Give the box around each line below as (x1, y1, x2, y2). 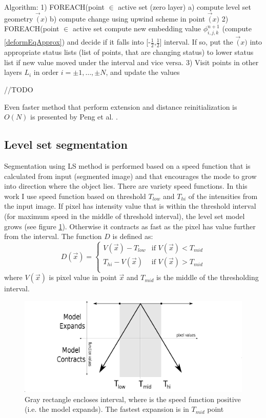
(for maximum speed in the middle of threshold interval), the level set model (4, 210, 245, 221)
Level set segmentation (4, 136, 128, 152)
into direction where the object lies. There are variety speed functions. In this (4, 181, 248, 191)
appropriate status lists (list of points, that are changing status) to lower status (4, 47, 254, 57)
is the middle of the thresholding (156, 272, 259, 283)
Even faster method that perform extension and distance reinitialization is (4, 101, 237, 112)
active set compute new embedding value (72, 23, 201, 34)
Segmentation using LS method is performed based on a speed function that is (4, 161, 251, 171)
